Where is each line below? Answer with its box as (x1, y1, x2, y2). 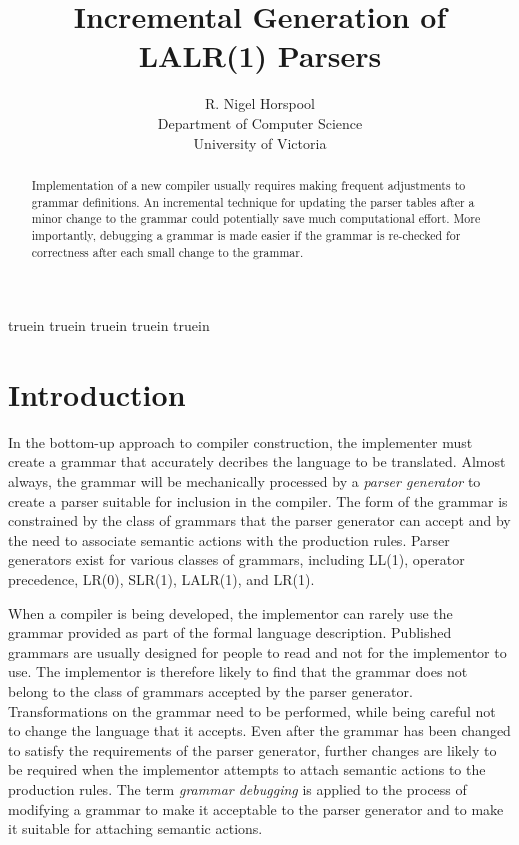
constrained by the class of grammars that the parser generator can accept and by (8, 510, 511, 531)
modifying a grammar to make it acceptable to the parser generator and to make (8, 798, 504, 819)
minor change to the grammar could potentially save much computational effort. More (31, 210, 481, 227)
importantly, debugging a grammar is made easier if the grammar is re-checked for (31, 226, 461, 243)
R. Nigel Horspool (205, 93, 315, 114)
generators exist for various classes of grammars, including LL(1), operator (8, 549, 465, 570)
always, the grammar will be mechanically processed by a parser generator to (8, 471, 481, 492)
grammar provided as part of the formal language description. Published (8, 622, 452, 643)
